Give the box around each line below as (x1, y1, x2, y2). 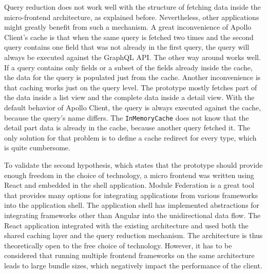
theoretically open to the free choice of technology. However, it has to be (4, 240, 232, 250)
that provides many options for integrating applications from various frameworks (4, 189, 258, 200)
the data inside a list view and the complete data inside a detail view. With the (4, 92, 255, 103)
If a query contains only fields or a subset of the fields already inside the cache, (4, 62, 253, 72)
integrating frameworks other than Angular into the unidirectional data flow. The (4, 209, 261, 220)
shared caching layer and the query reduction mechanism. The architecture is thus (4, 230, 263, 241)
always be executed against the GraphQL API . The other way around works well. (4, 51, 261, 62)
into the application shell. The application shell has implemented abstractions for (4, 200, 260, 210)
